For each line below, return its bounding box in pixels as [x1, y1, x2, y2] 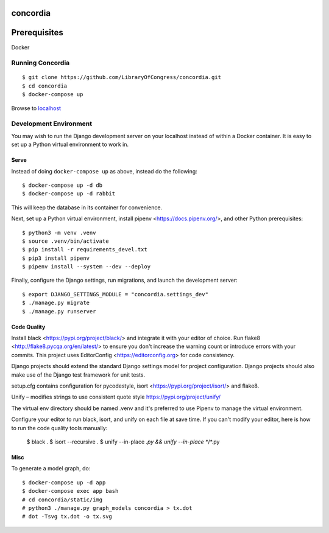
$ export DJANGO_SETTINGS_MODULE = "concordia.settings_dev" [22, 291, 208, 298]
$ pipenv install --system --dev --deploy [22, 263, 151, 270]
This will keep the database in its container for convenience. [11, 204, 163, 211]
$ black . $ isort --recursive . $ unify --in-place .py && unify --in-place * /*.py [26, 438, 220, 445]
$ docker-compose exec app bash [22, 487, 119, 495]
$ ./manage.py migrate [22, 299, 90, 307]
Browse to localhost [11, 104, 61, 112]
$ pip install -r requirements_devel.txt [22, 246, 147, 253]
